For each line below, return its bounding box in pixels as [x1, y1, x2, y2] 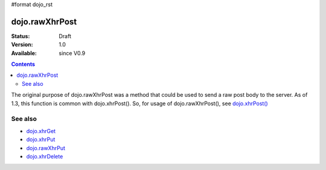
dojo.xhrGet [26, 127, 56, 134]
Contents [11, 60, 36, 68]
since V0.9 [59, 49, 86, 57]
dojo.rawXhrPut [26, 144, 66, 151]
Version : [11, 41, 33, 48]
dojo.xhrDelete [26, 152, 63, 160]
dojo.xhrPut [26, 136, 56, 143]
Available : [11, 49, 37, 57]
